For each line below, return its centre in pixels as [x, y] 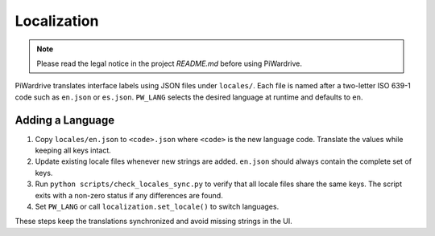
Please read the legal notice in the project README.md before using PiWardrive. [169, 63]
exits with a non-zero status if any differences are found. [129, 195]
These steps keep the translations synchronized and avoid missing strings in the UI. [154, 222]
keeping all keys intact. [73, 151]
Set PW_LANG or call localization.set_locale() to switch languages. [157, 206]
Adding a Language [65, 120]
